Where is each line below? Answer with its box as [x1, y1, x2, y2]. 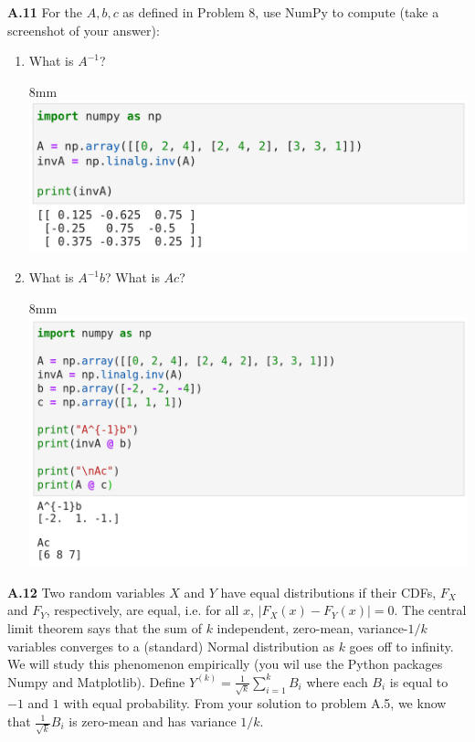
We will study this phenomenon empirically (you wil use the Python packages [7, 654, 443, 673]
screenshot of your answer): [7, 20, 160, 39]
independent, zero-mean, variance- [216, 618, 408, 637]
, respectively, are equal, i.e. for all [46, 600, 239, 620]
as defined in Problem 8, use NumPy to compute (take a [122, 3, 439, 21]
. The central [394, 600, 467, 620]
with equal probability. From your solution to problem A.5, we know [63, 694, 447, 713]
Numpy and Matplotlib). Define [7, 672, 185, 691]
